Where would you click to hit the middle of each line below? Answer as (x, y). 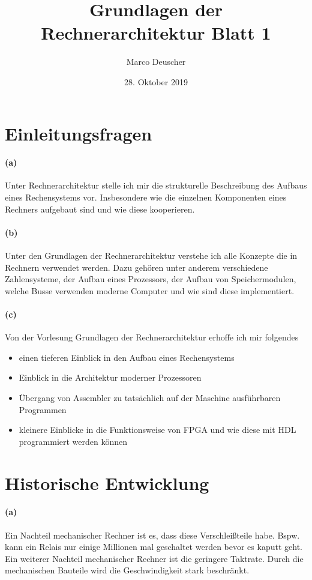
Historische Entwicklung (107, 482)
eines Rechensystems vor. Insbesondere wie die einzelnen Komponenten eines (146, 197)
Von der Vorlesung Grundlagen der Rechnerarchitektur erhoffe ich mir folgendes (152, 337)
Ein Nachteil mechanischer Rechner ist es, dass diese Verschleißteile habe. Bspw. (152, 535)
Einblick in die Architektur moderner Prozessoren (110, 377)
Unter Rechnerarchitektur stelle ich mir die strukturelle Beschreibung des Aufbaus (156, 185)
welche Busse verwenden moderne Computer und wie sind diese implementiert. (150, 290)
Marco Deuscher (156, 62)
